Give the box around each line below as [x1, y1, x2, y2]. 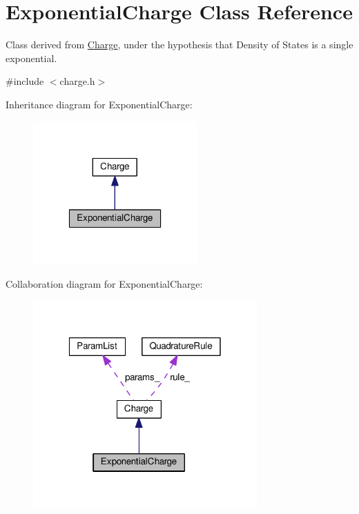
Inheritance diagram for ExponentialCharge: [6, 97, 193, 111]
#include [6, 74, 44, 88]
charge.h [59, 74, 95, 88]
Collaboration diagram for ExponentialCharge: [6, 276, 203, 290]
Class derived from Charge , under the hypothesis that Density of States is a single [6, 37, 353, 52]
